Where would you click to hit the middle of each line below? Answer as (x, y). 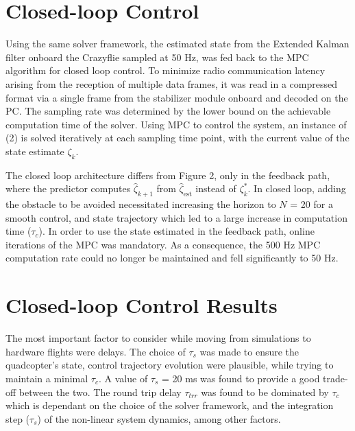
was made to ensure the (249, 351)
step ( (18, 418)
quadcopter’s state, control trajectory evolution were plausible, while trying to (170, 365)
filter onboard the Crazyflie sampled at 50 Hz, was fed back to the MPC (157, 57)
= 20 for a (311, 204)
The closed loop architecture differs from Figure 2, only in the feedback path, (168, 175)
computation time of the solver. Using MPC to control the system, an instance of (176, 124)
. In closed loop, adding (297, 188)
